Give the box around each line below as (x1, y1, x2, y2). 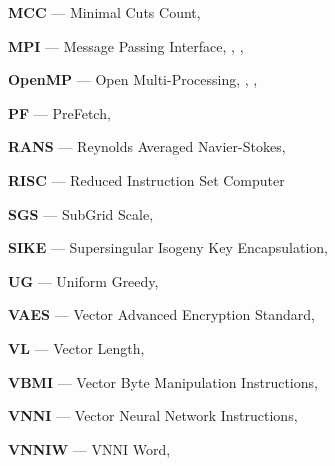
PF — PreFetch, (8, 102, 111, 123)
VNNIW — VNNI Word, (8, 438, 171, 459)
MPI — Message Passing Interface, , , (8, 35, 244, 56)
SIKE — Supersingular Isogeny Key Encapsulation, (8, 237, 328, 258)
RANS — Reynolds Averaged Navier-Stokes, (8, 136, 286, 157)
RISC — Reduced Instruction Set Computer (8, 169, 285, 190)
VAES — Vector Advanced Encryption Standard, (8, 304, 315, 325)
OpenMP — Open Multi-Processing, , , (8, 69, 258, 90)
